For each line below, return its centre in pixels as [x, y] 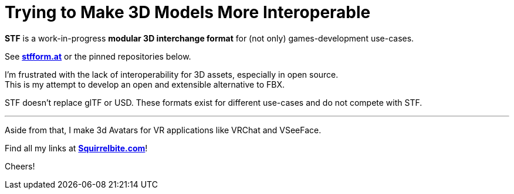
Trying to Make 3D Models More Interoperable [188, 12]
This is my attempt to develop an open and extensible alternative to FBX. [145, 84]
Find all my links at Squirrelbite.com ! [76, 148]
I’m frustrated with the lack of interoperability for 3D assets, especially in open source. [172, 74]
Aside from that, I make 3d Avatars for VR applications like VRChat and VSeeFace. [163, 130]
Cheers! [20, 166]
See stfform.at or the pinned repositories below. [98, 56]
